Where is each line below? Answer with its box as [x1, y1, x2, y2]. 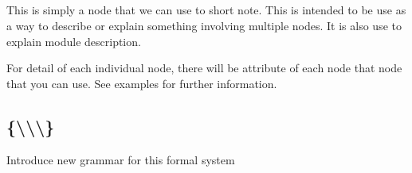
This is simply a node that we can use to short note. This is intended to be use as [6, 2, 406, 18]
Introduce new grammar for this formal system [6, 151, 235, 167]
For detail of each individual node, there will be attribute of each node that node [6, 60, 402, 76]
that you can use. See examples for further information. [6, 75, 277, 91]
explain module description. [6, 33, 141, 49]
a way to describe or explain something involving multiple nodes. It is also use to [6, 17, 402, 33]
